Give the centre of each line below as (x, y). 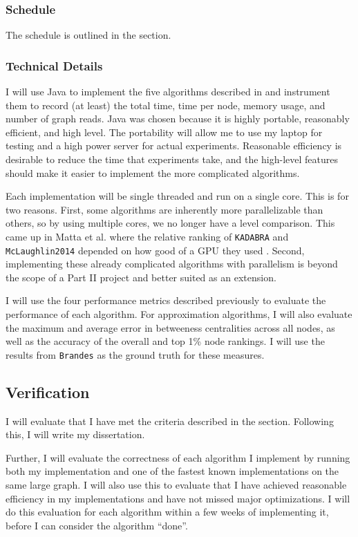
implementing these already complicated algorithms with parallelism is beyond (172, 264)
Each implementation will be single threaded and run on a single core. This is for (177, 196)
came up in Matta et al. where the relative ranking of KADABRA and (147, 236)
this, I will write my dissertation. (75, 434)
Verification (48, 392)
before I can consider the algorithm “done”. (97, 525)
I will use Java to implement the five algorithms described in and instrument (168, 92)
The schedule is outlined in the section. (88, 35)
